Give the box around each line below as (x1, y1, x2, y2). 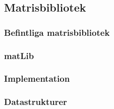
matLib (4, 49, 34, 62)
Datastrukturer (4, 95, 67, 108)
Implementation (4, 72, 70, 85)
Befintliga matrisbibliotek (4, 26, 110, 38)
